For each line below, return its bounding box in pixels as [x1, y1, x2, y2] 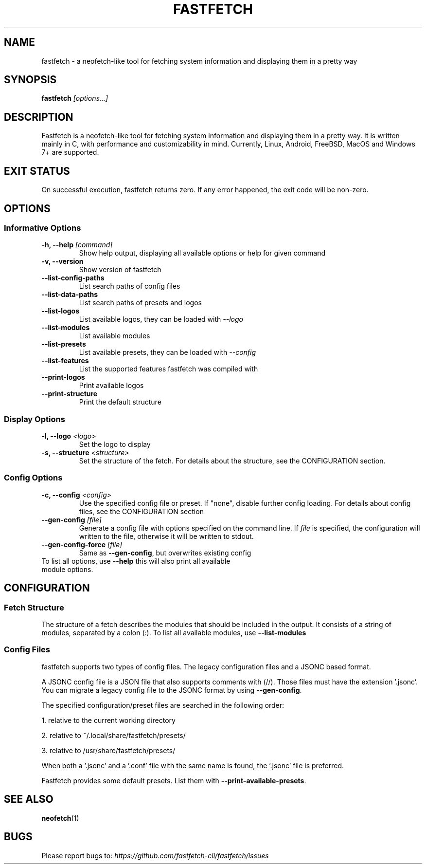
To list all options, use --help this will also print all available [41, 556, 231, 565]
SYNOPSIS [4, 74, 57, 86]
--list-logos [41, 307, 80, 315]
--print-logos [41, 373, 85, 382]
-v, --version [41, 257, 84, 266]
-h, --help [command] [41, 240, 113, 249]
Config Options [4, 473, 63, 483]
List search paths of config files [79, 282, 180, 291]
